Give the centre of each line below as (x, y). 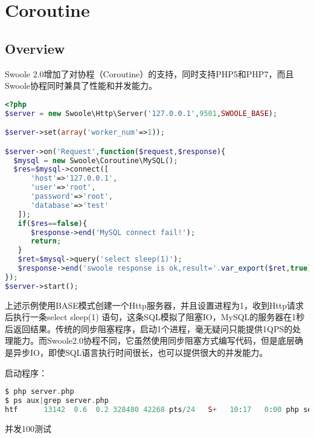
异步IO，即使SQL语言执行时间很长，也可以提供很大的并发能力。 (140, 353)
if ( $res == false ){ (53, 223)
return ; (46, 241)
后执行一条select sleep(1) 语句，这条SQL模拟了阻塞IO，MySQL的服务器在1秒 (155, 317)
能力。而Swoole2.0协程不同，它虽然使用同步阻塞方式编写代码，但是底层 (154, 340)
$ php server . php (40, 392)
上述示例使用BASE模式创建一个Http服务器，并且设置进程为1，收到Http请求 (155, 305)
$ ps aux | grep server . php (57, 401)
